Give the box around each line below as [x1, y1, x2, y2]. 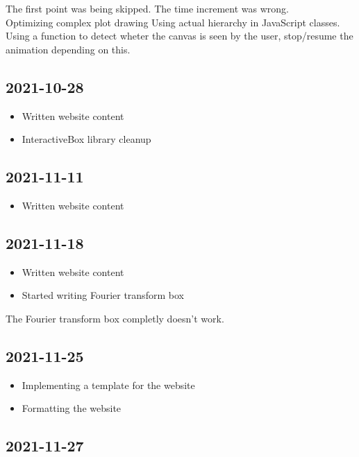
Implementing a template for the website [22, 377, 195, 392]
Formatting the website [22, 401, 122, 415]
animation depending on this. [6, 42, 131, 56]
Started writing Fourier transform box [22, 288, 184, 302]
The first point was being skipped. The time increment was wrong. [6, 1, 289, 15]
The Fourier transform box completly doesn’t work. [6, 311, 224, 325]
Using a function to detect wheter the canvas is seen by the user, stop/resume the [6, 28, 353, 43]
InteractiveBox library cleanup [22, 132, 151, 146]
